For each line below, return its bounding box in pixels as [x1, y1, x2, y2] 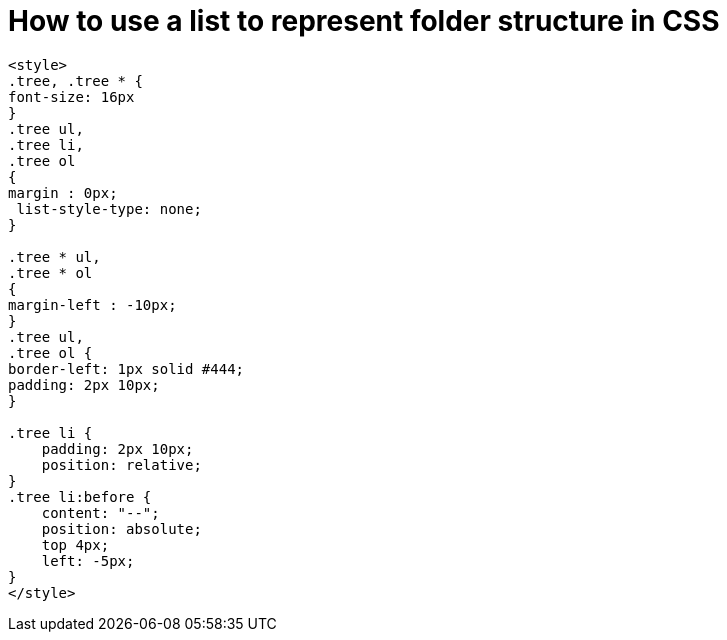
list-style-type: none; [16, 200, 202, 217]
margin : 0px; [8, 184, 118, 201]
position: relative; [41, 456, 202, 473]
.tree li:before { [8, 488, 152, 505]
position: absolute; [41, 520, 202, 537]
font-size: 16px [8, 88, 135, 105]
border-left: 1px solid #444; [8, 360, 245, 377]
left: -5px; [41, 552, 135, 569]
